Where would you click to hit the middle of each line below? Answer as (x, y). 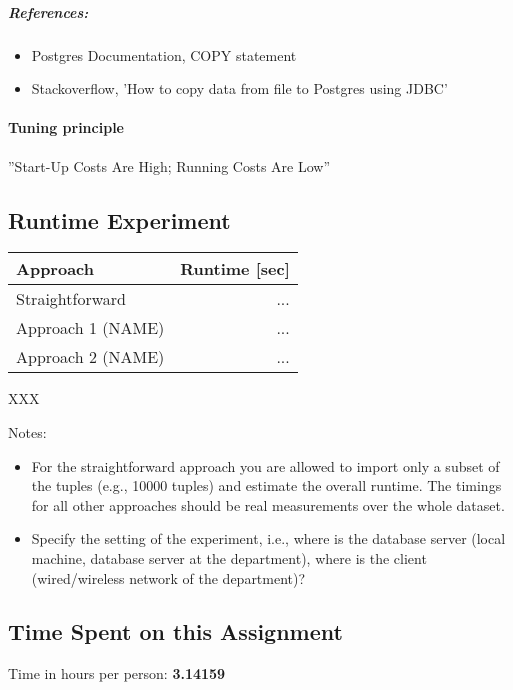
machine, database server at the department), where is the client (229, 557)
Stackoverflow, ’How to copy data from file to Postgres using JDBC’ (239, 88)
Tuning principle (66, 127)
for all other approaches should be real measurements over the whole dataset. (268, 504)
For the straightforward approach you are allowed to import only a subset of (265, 465)
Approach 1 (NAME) (90, 328)
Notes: (27, 431)
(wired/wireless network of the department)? (168, 577)
